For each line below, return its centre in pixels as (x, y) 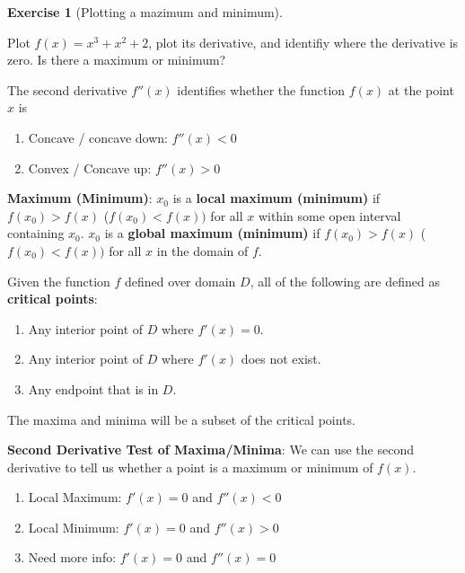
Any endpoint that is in (93, 388)
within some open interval (329, 215)
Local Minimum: (74, 527)
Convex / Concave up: (90, 167)
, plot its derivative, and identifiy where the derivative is (303, 42)
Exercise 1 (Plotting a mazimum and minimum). (145, 12)
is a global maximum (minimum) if (212, 233)
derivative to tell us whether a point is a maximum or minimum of (190, 467)
